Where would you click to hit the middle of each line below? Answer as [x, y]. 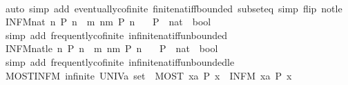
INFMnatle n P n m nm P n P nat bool [112, 48]
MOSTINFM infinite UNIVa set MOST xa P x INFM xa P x [148, 75]
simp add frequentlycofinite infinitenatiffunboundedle [120, 61]
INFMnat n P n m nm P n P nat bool [108, 22]
